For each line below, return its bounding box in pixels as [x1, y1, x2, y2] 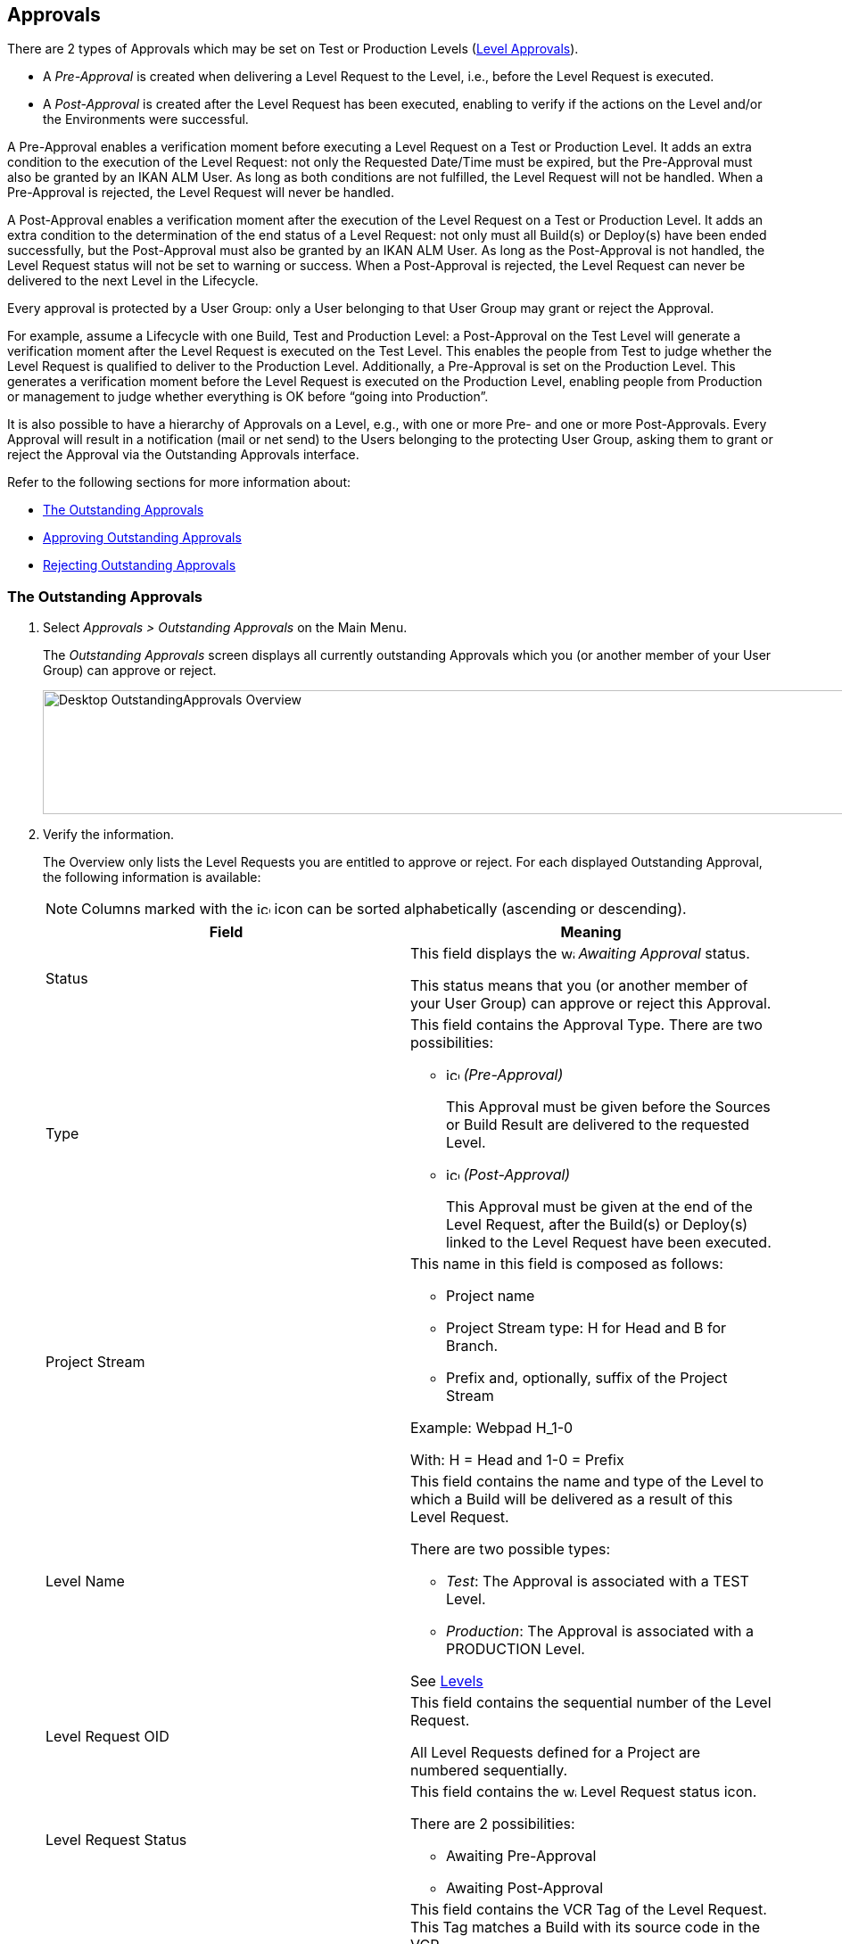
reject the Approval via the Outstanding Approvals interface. [7, 447, 359, 463]
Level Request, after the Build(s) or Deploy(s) [446, 1215, 748, 1234]
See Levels [410, 1672, 483, 1691]
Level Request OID [45, 1727, 169, 1746]
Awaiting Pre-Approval [446, 1847, 597, 1866]
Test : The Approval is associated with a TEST [446, 1572, 749, 1591]
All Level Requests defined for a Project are [410, 1743, 700, 1762]
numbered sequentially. [410, 1761, 568, 1780]
